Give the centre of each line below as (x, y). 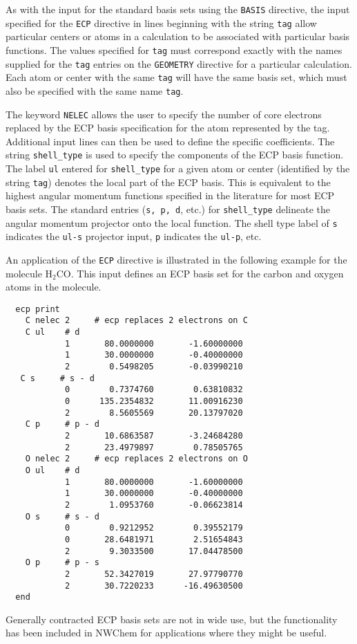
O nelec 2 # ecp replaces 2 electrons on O (136, 459)
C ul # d (52, 332)
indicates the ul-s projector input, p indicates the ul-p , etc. (134, 236)
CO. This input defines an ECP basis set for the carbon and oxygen (200, 273)
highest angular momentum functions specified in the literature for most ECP (170, 195)
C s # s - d (57, 378)
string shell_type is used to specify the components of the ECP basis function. (175, 155)
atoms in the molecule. (54, 287)
